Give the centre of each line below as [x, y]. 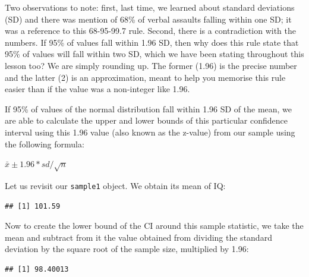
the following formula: [45, 144]
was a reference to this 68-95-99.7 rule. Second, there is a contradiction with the [150, 31]
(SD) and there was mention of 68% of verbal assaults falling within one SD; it [148, 19]
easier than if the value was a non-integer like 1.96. [97, 89]
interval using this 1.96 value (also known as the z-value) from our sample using [150, 132]
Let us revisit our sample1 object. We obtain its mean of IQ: [115, 185]
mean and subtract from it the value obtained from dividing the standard [138, 237]
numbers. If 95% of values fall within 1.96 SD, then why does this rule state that [152, 42]
